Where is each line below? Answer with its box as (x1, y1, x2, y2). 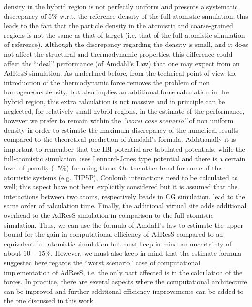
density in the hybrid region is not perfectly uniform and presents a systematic (4, 1, 238, 11)
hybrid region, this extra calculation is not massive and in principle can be (4, 96, 225, 106)
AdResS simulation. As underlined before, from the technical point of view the (4, 68, 237, 78)
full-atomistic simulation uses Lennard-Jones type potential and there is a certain (4, 153, 246, 163)
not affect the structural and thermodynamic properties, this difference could (4, 48, 233, 59)
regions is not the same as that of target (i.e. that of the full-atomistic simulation (4, 30, 245, 40)
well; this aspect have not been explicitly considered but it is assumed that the (4, 182, 237, 192)
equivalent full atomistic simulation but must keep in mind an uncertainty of (4, 238, 232, 248)
